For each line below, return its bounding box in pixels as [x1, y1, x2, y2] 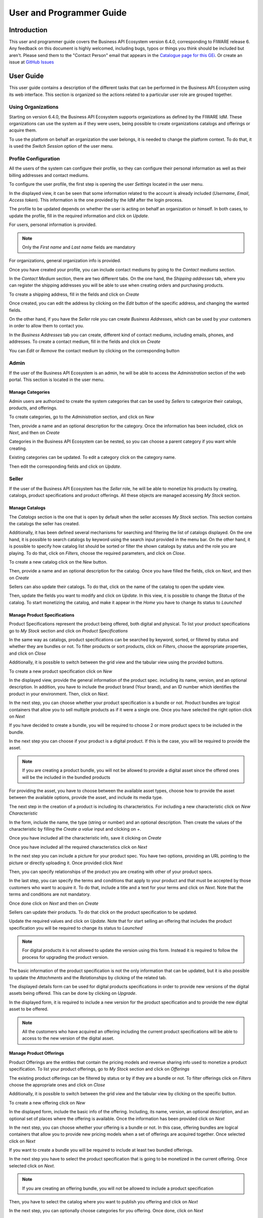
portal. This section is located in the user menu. [9, 377, 105, 382]
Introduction [9, 26, 48, 34]
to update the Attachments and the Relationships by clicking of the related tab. [9, 974, 167, 980]
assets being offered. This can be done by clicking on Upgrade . [9, 990, 137, 996]
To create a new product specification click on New [9, 668, 113, 674]
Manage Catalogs [9, 505, 46, 511]
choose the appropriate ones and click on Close [9, 1082, 105, 1087]
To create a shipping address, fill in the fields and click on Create [9, 291, 140, 297]
